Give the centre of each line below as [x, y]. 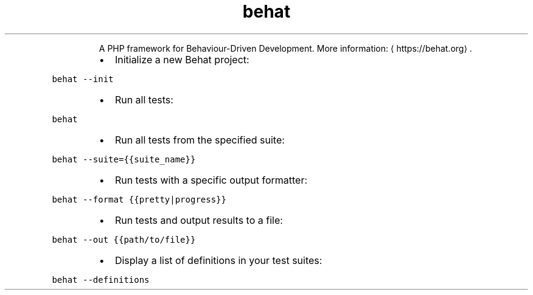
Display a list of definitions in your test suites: [218, 260]
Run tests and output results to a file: [199, 220]
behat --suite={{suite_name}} [124, 159]
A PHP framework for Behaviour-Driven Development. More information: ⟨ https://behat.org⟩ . [285, 48]
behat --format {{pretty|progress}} [139, 199]
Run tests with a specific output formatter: [211, 180]
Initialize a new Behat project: [182, 59]
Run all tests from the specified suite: [200, 140]
